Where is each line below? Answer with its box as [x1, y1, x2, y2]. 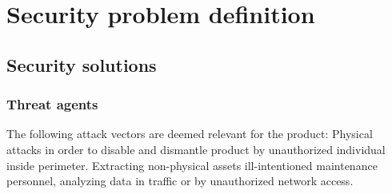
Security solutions [6, 52, 157, 77]
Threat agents [6, 94, 98, 114]
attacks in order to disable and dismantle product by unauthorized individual [6, 141, 386, 157]
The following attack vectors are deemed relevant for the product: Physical [6, 125, 373, 142]
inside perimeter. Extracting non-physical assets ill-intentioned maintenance [6, 156, 378, 173]
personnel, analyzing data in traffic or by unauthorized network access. [6, 172, 354, 189]
